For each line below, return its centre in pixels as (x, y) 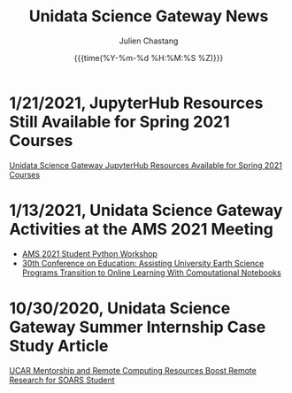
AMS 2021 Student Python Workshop (89, 253)
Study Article (59, 346)
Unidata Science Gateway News (149, 16)
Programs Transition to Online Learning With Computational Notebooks (151, 273)
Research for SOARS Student (62, 380)
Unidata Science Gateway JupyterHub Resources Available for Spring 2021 (146, 165)
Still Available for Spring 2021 (119, 122)
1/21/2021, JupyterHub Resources (136, 103)
